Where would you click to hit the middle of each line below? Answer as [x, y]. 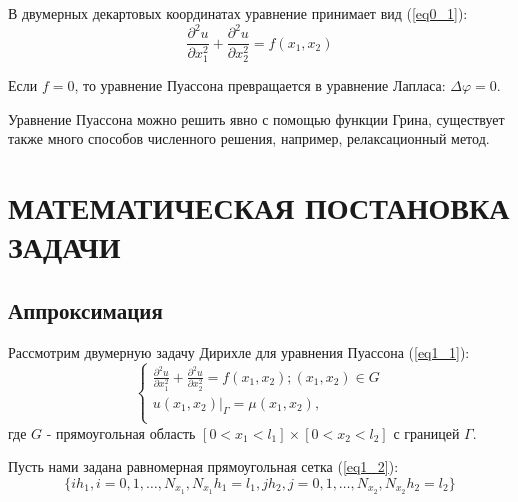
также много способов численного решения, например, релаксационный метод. [249, 138]
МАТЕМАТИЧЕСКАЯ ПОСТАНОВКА [259, 207]
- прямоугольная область [121, 432]
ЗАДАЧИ [64, 246]
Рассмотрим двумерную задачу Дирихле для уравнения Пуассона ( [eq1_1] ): [239, 351]
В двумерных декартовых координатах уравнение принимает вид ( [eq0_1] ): [238, 13]
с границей [426, 432]
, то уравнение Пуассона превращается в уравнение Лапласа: [260, 85]
